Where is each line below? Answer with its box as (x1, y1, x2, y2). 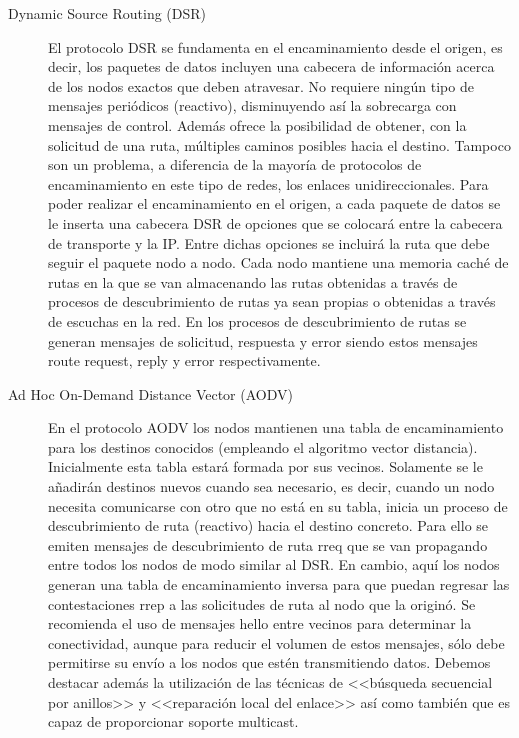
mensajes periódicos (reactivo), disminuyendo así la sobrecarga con (48, 95, 457, 116)
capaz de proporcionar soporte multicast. (48, 711, 299, 732)
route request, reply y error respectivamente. (48, 350, 321, 371)
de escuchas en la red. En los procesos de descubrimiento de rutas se (48, 310, 467, 331)
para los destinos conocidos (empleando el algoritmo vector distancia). (48, 436, 478, 457)
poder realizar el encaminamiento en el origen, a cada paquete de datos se (48, 193, 501, 214)
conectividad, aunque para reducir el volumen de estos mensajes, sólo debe (48, 632, 505, 653)
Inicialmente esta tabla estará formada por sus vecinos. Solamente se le (48, 456, 483, 477)
